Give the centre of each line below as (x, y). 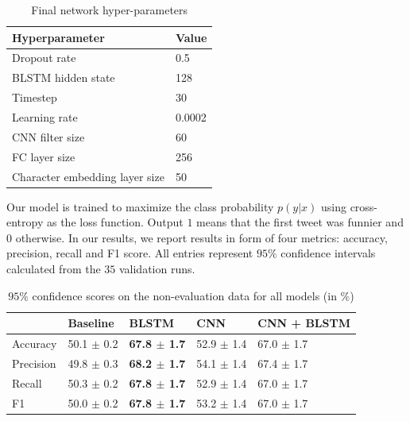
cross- (364, 206)
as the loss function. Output (115, 222)
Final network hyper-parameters (110, 10)
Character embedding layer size (88, 176)
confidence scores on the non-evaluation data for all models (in (184, 295)
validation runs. (157, 268)
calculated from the (54, 268)
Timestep (35, 97)
